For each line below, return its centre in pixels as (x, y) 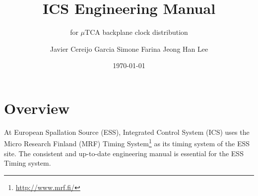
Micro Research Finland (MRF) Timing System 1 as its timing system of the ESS (127, 143)
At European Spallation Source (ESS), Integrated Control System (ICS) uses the (127, 132)
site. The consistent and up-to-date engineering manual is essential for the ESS (124, 153)
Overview (37, 108)
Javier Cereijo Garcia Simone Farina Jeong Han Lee (129, 49)
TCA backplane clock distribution (136, 32)
